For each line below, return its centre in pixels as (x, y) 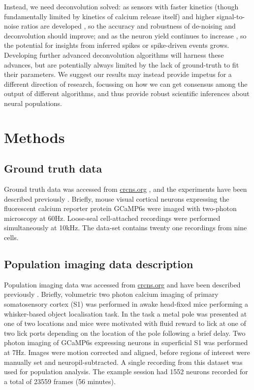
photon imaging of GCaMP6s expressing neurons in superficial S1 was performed (126, 342)
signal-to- (231, 16)
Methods (34, 137)
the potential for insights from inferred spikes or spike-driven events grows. (117, 45)
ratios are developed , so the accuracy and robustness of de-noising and (128, 26)
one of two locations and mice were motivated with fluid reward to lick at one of (125, 323)
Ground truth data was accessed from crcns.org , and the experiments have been (126, 189)
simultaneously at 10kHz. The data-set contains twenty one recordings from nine (126, 228)
